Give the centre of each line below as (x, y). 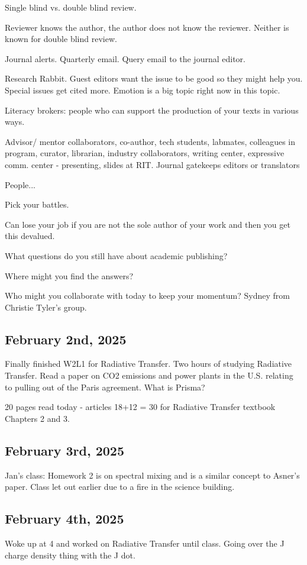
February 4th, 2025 (64, 519)
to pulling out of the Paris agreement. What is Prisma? (105, 387)
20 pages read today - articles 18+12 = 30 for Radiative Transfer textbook (140, 407)
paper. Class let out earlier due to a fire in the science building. (120, 487)
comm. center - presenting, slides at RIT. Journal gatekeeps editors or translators (152, 164)
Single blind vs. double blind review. (71, 7)
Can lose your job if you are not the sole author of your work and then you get (148, 224)
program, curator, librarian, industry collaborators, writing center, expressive (145, 153)
